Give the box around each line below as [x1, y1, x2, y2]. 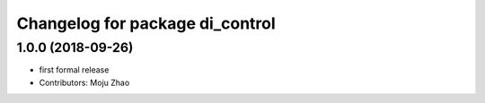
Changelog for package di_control [16, 13, 276, 33]
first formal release [39, 64, 110, 75]
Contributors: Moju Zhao [39, 77, 130, 88]
